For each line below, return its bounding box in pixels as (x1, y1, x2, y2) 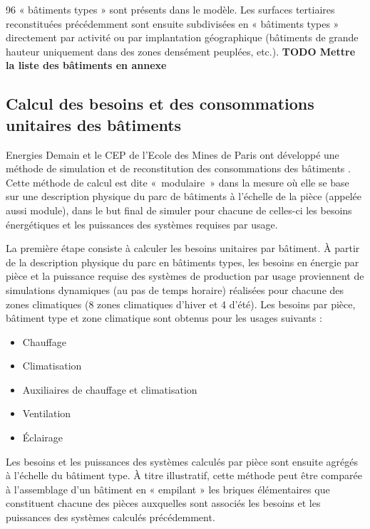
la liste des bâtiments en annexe (6, 58, 167, 73)
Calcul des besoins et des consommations (6, 93, 314, 115)
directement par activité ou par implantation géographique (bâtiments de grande (6, 30, 359, 45)
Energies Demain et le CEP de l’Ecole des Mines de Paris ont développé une (6, 147, 339, 162)
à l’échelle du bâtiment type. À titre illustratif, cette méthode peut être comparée (6, 468, 362, 483)
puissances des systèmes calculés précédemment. (6, 510, 215, 525)
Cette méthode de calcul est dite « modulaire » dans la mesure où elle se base (6, 174, 349, 189)
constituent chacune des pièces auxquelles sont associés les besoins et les (6, 496, 321, 510)
